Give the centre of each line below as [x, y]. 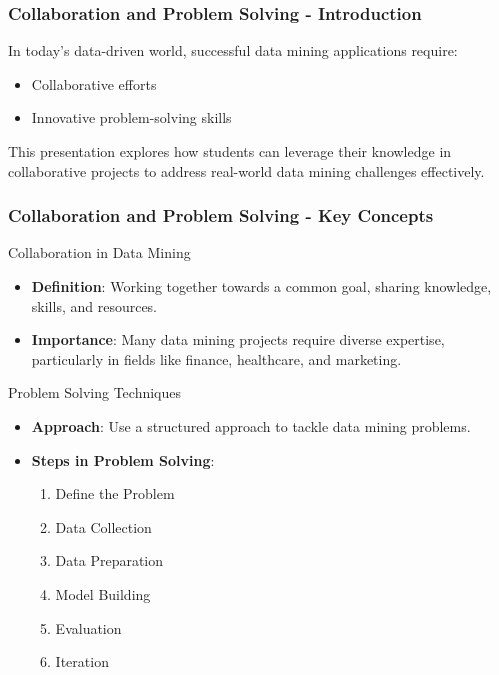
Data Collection [103, 526]
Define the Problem [115, 493]
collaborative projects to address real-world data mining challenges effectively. [246, 170]
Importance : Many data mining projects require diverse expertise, [238, 339]
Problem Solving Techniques [94, 392]
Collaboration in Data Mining [99, 252]
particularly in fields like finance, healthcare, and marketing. [216, 358]
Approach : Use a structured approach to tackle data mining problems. [251, 425]
